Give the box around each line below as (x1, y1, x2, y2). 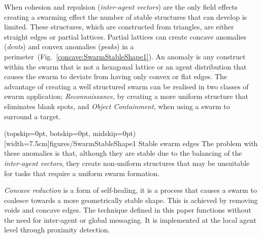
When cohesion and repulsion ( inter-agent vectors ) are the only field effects (4, 2, 238, 12)
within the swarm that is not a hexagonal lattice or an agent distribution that (4, 61, 247, 72)
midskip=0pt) (92, 128, 136, 139)
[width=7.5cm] (4, 138, 50, 148)
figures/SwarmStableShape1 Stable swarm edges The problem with (49, 138, 258, 148)
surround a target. (4, 111, 61, 121)
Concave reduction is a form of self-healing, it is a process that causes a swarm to (4, 185, 257, 195)
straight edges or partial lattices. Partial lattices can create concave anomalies (4, 31, 247, 42)
